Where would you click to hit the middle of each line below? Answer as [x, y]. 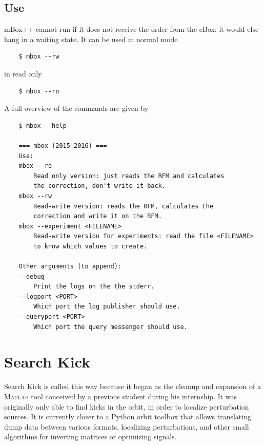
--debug [32, 276]
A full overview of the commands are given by [76, 108]
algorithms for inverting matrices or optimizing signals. [90, 437]
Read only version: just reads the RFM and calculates [129, 176]
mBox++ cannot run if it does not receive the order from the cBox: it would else [131, 29]
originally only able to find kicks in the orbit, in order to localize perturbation [127, 406]
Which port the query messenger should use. [110, 327]
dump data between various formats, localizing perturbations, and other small [127, 426]
